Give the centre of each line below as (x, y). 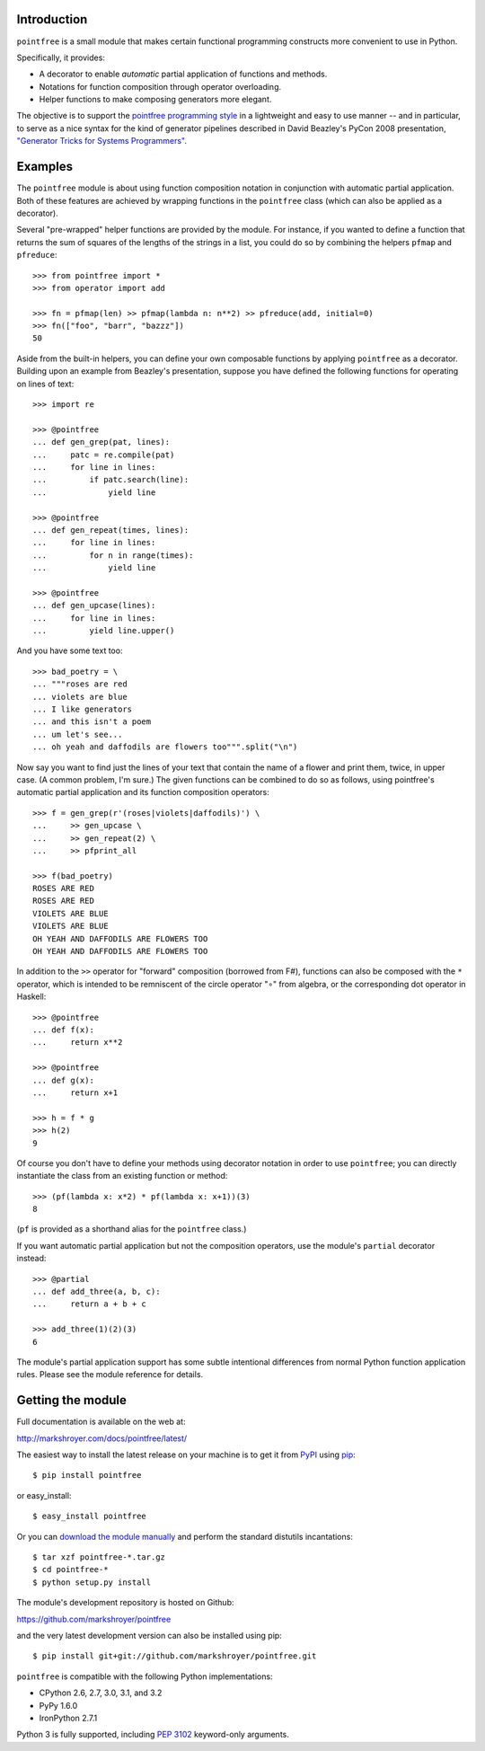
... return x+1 (75, 1092)
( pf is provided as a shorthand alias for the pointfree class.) (132, 1229)
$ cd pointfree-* (71, 1570)
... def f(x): (63, 1030)
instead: (31, 1259)
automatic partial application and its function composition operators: (143, 792)
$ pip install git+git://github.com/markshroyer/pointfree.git (175, 1656)
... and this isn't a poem (92, 722)
